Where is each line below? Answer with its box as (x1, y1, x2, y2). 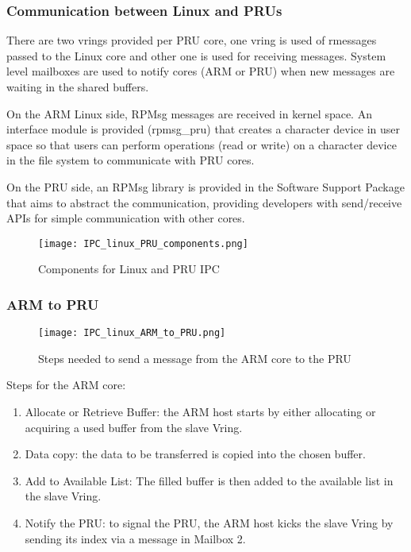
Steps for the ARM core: (6, 376, 126, 393)
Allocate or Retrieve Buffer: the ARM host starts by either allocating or (25, 403, 376, 420)
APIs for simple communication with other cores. (6, 210, 245, 226)
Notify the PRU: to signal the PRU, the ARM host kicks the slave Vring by (25, 515, 394, 531)
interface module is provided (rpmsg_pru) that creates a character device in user (6, 121, 401, 137)
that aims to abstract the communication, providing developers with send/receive (6, 194, 402, 210)
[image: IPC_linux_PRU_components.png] (38, 237, 248, 249)
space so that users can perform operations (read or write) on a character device (6, 136, 397, 152)
